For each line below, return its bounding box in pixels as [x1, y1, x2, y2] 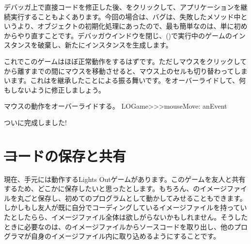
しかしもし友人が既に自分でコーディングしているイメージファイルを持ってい [4, 202, 247, 212]
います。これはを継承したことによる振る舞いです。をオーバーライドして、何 [4, 75, 246, 85]
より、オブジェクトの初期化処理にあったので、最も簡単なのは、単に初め [17, 21, 248, 31]
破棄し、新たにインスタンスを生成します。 [37, 40, 173, 50]
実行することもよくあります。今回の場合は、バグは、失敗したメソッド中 [10, 11, 241, 21]
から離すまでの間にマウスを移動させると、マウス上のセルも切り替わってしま [4, 65, 248, 76]
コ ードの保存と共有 [4, 146, 126, 165]
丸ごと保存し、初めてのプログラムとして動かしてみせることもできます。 [17, 193, 247, 203]
